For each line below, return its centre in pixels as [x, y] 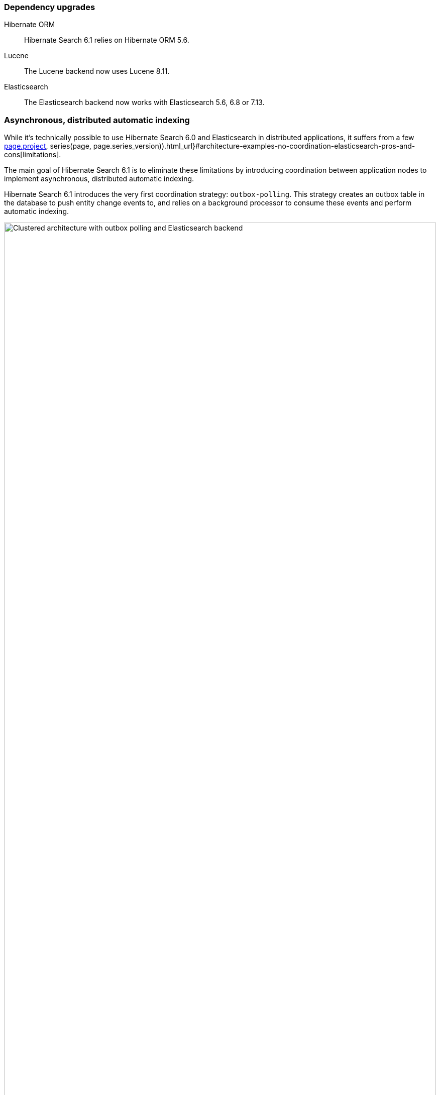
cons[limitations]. [33, 155]
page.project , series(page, [48, 146]
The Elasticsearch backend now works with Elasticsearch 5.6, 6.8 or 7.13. [144, 102]
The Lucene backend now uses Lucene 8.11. [97, 71]
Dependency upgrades [50, 7]
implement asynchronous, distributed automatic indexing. [99, 179]
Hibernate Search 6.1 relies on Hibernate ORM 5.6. [107, 40]
